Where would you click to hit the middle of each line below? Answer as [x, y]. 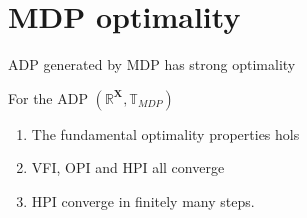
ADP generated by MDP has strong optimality [152, 64]
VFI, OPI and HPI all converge [128, 167]
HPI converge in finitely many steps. [143, 200]
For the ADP [48, 97]
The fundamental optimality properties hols [165, 133]
